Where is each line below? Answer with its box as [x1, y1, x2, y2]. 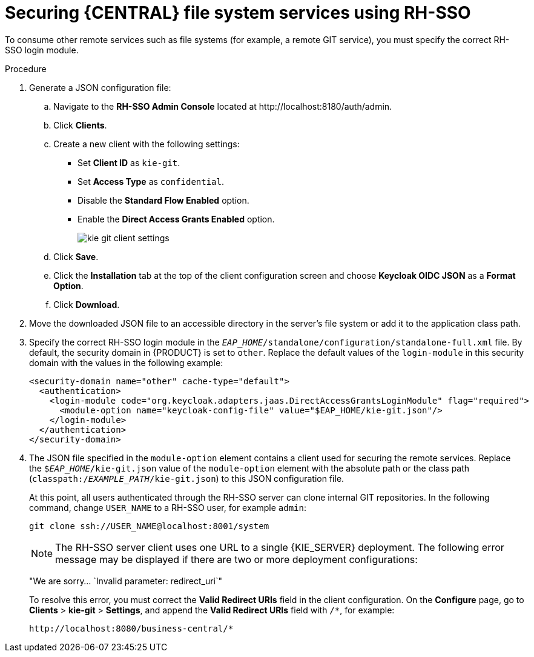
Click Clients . [53, 119, 107, 130]
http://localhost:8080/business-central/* [29, 623, 234, 633]
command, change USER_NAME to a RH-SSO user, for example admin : [29, 502, 306, 513]
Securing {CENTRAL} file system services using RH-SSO [5, 2, 471, 23]
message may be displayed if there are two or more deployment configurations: [55, 553, 418, 565]
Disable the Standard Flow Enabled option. [77, 195, 249, 205]
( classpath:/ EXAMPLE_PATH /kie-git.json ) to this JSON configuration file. [29, 473, 344, 484]
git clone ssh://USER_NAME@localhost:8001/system [29, 521, 269, 531]
